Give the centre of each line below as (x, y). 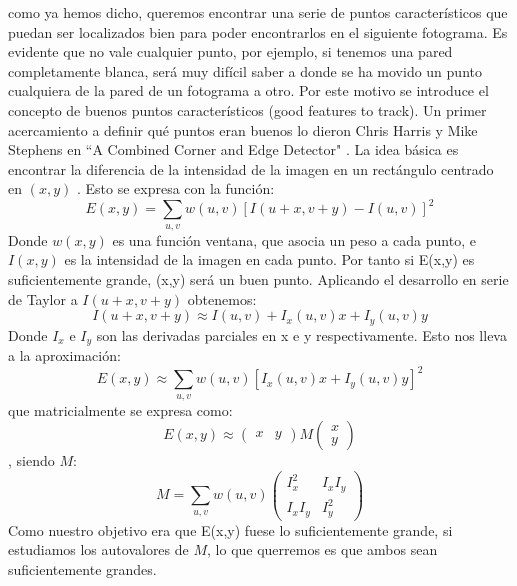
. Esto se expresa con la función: (175, 188)
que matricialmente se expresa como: (120, 409)
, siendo (31, 460)
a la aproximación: (64, 355)
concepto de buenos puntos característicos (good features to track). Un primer (247, 109)
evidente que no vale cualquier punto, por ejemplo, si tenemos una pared (230, 51)
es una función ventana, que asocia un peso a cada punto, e (294, 239)
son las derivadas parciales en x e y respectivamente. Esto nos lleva (301, 334)
